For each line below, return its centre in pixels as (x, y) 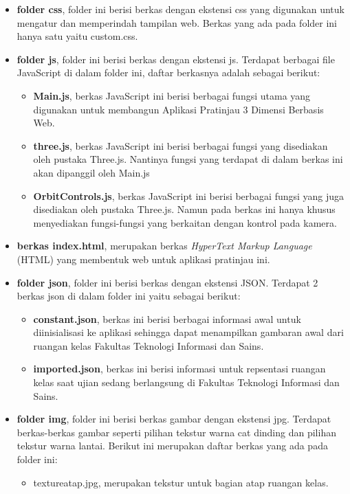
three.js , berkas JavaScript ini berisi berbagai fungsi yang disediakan (181, 145)
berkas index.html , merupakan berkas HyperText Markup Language (164, 246)
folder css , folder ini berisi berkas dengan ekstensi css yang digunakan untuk (181, 9)
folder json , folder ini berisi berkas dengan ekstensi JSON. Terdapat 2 (167, 282)
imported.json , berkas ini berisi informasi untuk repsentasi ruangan (179, 369)
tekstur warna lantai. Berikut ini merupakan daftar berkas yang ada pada (172, 446)
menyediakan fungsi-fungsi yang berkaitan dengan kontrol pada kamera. (185, 222)
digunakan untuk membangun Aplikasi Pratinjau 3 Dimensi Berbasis (178, 109)
